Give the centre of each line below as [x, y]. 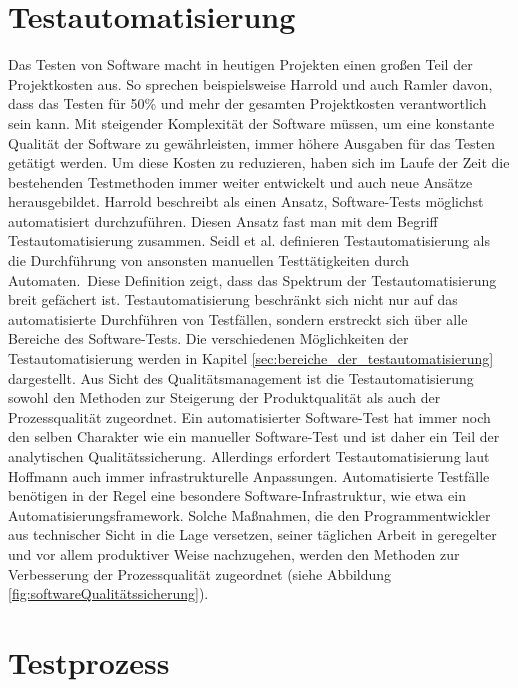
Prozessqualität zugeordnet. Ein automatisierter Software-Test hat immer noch [249, 416]
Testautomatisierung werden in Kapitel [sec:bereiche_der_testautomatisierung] [251, 358]
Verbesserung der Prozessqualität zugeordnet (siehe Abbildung [200, 573]
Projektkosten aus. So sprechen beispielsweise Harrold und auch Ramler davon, [250, 83]
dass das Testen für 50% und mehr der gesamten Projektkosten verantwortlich [247, 103]
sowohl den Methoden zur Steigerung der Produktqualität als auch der [224, 397]
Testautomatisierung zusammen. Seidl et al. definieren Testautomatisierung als [249, 240]
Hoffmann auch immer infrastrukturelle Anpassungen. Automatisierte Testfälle [249, 475]
